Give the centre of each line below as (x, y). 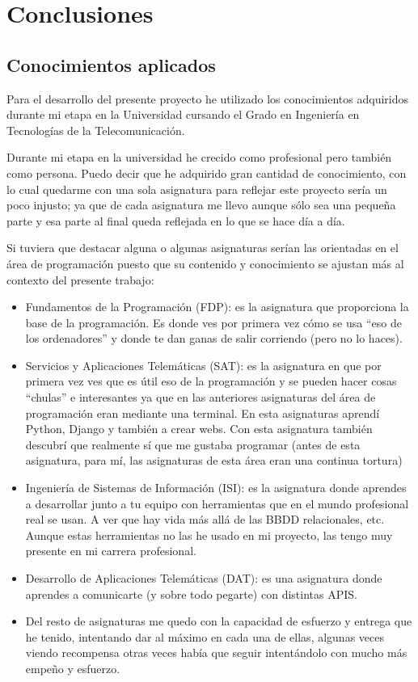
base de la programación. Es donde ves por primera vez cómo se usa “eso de (213, 322)
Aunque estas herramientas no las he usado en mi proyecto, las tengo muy (209, 535)
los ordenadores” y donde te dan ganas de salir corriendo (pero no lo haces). (214, 338)
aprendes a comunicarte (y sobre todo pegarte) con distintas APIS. (191, 594)
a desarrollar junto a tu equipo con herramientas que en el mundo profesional (217, 503)
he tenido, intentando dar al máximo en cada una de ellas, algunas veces (205, 636)
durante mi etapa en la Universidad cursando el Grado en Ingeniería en (183, 114)
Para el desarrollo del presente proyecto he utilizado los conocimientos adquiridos (208, 98)
